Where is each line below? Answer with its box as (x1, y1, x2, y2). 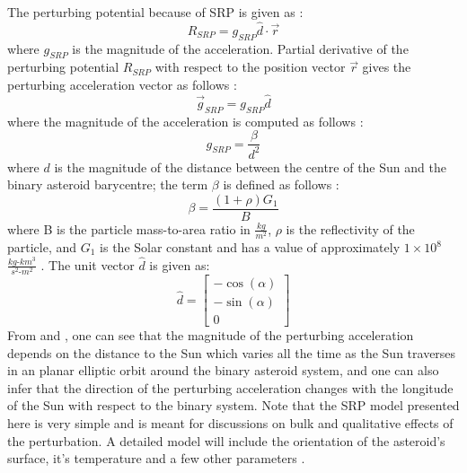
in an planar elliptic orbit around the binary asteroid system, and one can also (7, 361, 439, 380)
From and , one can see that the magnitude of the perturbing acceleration (7, 326, 414, 345)
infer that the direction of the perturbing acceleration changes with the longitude (7, 378, 454, 397)
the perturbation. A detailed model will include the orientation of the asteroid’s (7, 431, 445, 450)
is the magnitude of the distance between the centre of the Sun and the (54, 157, 446, 176)
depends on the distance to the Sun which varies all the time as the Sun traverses (7, 343, 456, 362)
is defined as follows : (223, 175, 339, 194)
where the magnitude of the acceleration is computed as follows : (7, 111, 364, 130)
